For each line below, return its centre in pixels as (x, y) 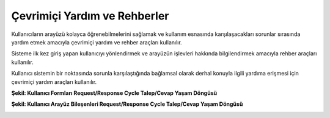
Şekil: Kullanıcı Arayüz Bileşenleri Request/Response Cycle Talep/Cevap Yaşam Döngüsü (127, 104)
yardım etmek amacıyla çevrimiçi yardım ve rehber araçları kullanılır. (97, 42)
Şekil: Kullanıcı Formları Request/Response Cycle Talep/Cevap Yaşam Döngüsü (114, 93)
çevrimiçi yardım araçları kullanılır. (54, 82)
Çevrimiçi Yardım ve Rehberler (90, 16)
